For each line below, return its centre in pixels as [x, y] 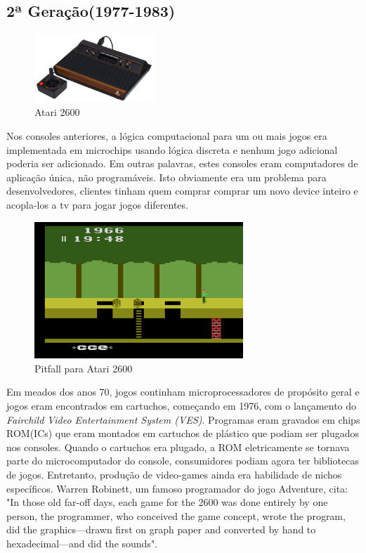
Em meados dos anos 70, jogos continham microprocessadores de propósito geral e [183, 392]
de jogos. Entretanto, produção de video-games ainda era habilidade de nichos [174, 475]
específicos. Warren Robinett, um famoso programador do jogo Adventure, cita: [177, 488]
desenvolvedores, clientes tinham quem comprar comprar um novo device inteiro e [182, 191]
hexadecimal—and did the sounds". [82, 543]
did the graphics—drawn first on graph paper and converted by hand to [161, 529]
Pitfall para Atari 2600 [84, 368]
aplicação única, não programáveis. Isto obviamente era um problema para [166, 177]
